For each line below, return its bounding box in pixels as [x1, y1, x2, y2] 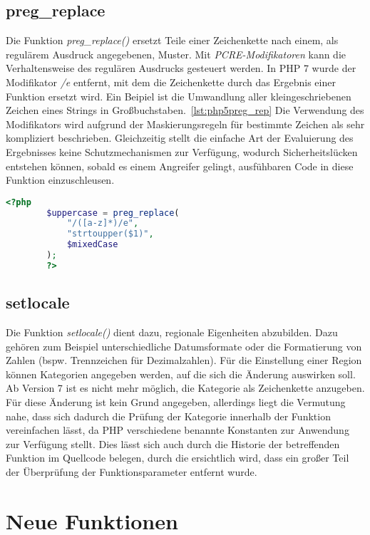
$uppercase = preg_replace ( [46, 207, 180, 218]
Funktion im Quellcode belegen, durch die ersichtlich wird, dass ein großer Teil [6, 450, 349, 465]
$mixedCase [66, 239, 118, 250]
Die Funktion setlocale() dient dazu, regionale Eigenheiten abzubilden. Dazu [6, 325, 338, 340]
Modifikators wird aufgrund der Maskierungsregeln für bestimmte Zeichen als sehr [6, 116, 365, 131]
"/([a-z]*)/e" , [66, 218, 139, 229]
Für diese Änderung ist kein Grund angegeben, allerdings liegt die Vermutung [6, 395, 346, 410]
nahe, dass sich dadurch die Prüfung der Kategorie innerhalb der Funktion [6, 408, 331, 423]
